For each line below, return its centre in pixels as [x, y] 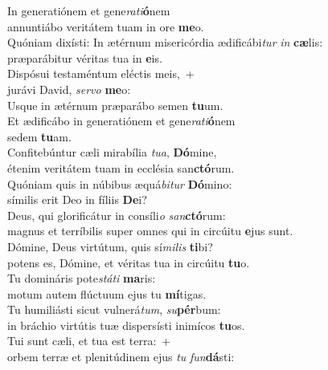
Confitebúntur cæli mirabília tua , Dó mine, [112, 152]
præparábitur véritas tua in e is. [85, 57]
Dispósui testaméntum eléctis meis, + [101, 73]
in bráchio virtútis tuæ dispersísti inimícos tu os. [126, 325]
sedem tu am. [39, 136]
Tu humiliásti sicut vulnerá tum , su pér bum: [114, 309]
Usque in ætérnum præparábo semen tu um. [115, 105]
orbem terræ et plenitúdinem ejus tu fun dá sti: [121, 357]
